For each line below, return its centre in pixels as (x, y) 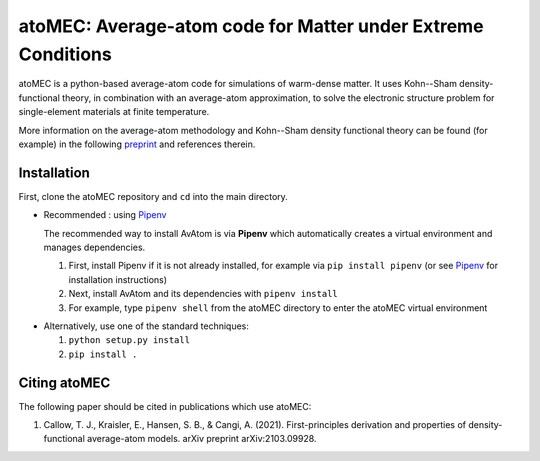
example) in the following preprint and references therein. (137, 144)
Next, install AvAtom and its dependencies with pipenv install (203, 294)
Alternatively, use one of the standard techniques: (146, 326)
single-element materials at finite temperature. (114, 112)
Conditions (65, 54)
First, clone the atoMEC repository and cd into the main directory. (153, 196)
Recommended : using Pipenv (105, 215)
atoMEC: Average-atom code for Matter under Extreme (251, 26)
